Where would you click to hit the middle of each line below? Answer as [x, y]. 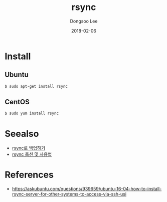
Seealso [22, 134]
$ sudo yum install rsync [32, 114]
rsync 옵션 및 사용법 [32, 154]
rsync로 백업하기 [29, 148]
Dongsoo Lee [84, 21]
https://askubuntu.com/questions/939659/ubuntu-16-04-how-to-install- [87, 189]
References [29, 175]
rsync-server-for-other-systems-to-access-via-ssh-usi [69, 194]
